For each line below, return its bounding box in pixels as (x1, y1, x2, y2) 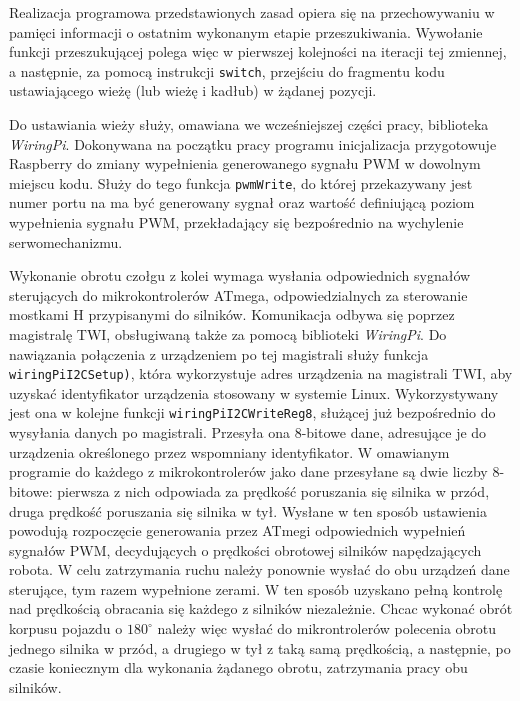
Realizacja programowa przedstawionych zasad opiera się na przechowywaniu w (9, 2, 495, 22)
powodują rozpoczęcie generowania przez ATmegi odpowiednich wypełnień (9, 520, 466, 541)
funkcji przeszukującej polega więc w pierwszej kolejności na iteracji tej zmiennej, (9, 41, 507, 62)
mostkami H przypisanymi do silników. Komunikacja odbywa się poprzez (9, 304, 455, 325)
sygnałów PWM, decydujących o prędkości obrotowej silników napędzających (9, 539, 482, 560)
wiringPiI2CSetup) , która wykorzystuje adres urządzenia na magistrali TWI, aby (9, 363, 513, 384)
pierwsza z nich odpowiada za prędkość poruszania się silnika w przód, (57, 480, 490, 501)
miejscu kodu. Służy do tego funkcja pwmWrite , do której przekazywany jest (9, 172, 473, 193)
